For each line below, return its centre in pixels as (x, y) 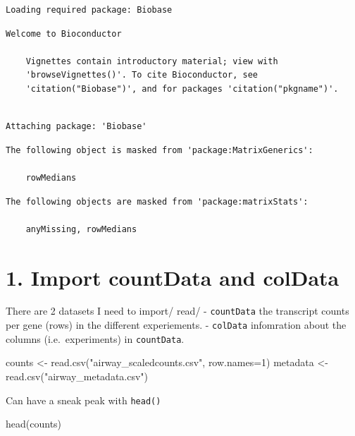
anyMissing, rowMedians (81, 229)
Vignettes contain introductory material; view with (152, 61)
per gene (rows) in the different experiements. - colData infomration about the (176, 325)
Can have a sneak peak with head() (83, 400)
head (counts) (34, 424)
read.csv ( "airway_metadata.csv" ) (77, 376)
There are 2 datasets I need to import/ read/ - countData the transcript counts (177, 311)
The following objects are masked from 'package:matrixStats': (157, 201)
